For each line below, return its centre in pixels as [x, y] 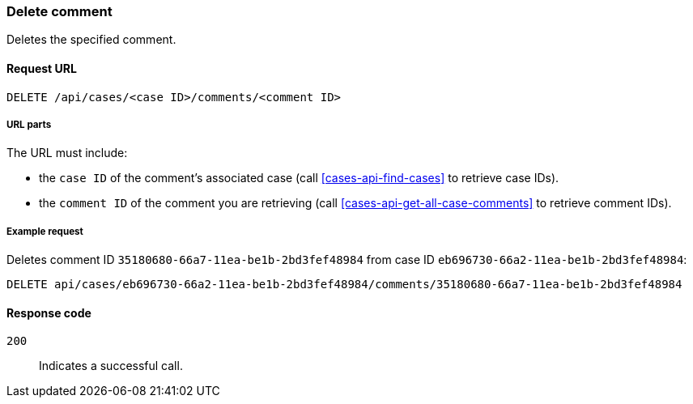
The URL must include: [67, 153]
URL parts [29, 124]
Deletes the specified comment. [91, 40]
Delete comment [60, 11]
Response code [49, 313]
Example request [45, 231]
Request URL [42, 68]
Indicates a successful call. [111, 366]
